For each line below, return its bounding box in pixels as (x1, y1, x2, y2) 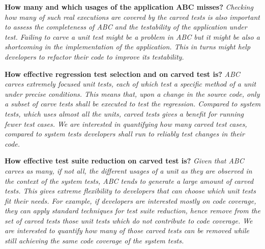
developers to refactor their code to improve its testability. (5, 51, 184, 62)
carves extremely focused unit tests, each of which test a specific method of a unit (5, 78, 256, 89)
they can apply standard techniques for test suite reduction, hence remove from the (5, 205, 260, 216)
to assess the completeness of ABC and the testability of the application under (5, 21, 247, 32)
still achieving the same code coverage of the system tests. (5, 235, 184, 246)
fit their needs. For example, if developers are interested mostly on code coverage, (5, 195, 256, 206)
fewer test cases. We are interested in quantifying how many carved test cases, (5, 118, 247, 129)
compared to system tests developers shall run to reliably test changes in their (5, 128, 245, 139)
